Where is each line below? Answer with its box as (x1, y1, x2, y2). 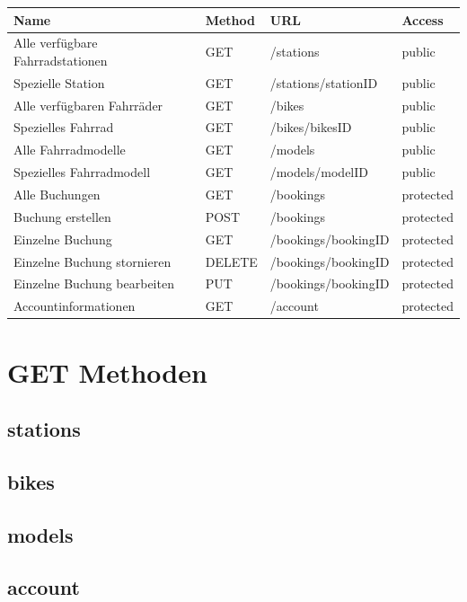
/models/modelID (269, 163, 369, 181)
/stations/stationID (269, 73, 378, 92)
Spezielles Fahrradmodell (13, 163, 151, 181)
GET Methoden (7, 353, 207, 390)
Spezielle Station (13, 73, 105, 92)
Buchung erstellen (13, 207, 111, 226)
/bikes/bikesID (269, 118, 352, 137)
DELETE (205, 252, 258, 270)
